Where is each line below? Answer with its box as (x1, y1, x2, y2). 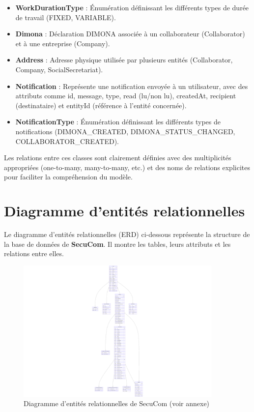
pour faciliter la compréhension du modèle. (4, 172, 133, 182)
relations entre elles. (4, 248, 64, 259)
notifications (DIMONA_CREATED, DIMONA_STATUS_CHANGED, (15, 126, 235, 136)
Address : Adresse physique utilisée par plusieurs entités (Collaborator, (15, 55, 233, 65)
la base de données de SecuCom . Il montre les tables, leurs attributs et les (4, 238, 231, 249)
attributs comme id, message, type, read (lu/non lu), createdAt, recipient (15, 90, 236, 101)
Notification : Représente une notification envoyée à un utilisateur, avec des (15, 81, 248, 91)
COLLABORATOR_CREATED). (15, 136, 119, 146)
